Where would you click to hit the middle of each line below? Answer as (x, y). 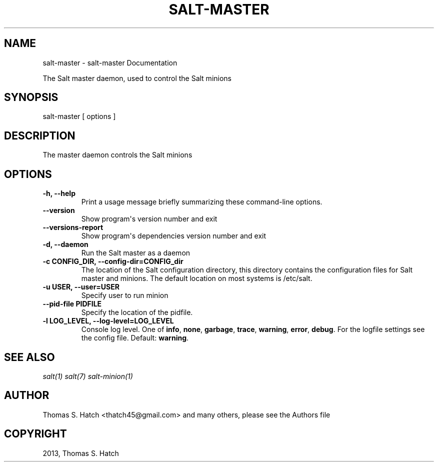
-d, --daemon (65, 244)
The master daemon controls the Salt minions (117, 155)
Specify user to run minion (125, 295)
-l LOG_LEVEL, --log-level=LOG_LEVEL (108, 321)
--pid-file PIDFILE (72, 304)
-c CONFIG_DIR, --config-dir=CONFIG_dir (113, 261)
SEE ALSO (29, 357)
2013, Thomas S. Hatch (81, 453)
